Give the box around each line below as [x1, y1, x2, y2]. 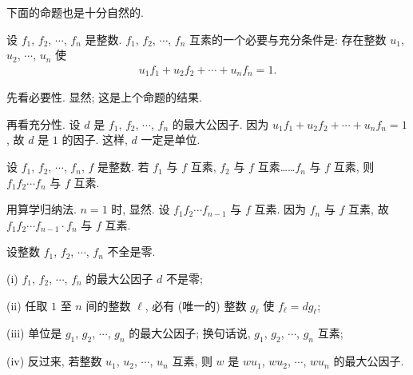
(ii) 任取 [6, 297, 48, 313]
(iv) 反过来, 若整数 [6, 353, 102, 369]
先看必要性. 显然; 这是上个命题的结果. [6, 89, 202, 106]
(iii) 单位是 [6, 325, 62, 341]
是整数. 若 [97, 158, 149, 175]
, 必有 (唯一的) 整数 [145, 297, 247, 313]
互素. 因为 [254, 201, 306, 217]
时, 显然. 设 [111, 201, 170, 217]
